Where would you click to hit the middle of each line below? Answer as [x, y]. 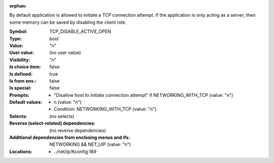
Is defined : [21, 74]
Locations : [21, 151]
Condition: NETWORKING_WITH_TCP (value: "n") [105, 109]
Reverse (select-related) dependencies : [53, 123]
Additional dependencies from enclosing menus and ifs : [70, 138]
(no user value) [65, 52]
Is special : [20, 88]
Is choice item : [25, 67]
